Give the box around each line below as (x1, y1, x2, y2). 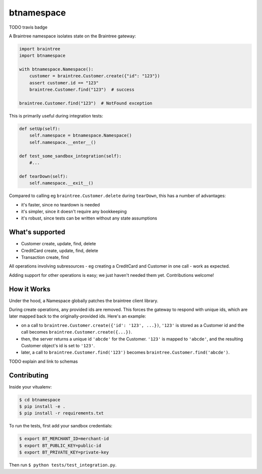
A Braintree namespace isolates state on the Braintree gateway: (9, 33, 136, 39)
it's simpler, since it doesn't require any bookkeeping (21, 208, 127, 214)
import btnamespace (19, 53, 65, 58)
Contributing (9, 371, 49, 379)
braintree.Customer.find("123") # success (29, 87, 134, 92)
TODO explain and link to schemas (9, 358, 78, 364)
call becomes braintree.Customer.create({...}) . (21, 329, 132, 335)
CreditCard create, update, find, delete (21, 248, 98, 254)
